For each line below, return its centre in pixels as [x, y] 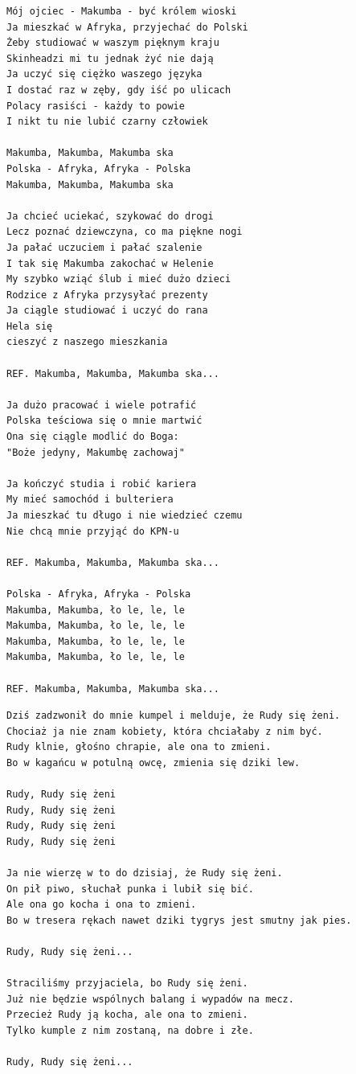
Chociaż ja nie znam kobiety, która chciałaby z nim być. [165, 731]
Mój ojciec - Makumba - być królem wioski [122, 11]
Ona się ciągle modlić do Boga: [93, 437]
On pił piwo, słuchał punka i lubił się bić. [130, 889]
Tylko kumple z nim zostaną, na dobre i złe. [130, 1031]
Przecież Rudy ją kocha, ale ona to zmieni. [127, 1015]
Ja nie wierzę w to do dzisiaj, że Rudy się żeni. [145, 873]
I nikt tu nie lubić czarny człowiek [107, 122]
